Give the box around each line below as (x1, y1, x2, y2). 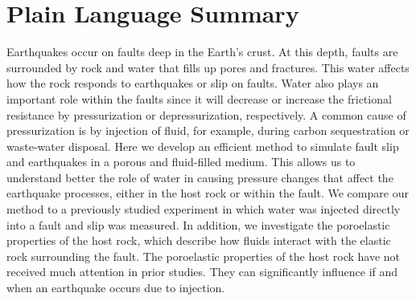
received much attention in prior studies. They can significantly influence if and (6, 263, 398, 280)
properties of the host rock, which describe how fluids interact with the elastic (6, 232, 391, 249)
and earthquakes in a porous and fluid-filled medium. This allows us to (6, 153, 356, 170)
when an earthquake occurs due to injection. (6, 279, 225, 296)
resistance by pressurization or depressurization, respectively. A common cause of (6, 106, 406, 123)
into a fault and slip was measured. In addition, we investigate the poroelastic (6, 216, 390, 233)
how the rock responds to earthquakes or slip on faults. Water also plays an (6, 75, 379, 92)
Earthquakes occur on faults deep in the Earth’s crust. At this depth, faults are (6, 43, 398, 60)
